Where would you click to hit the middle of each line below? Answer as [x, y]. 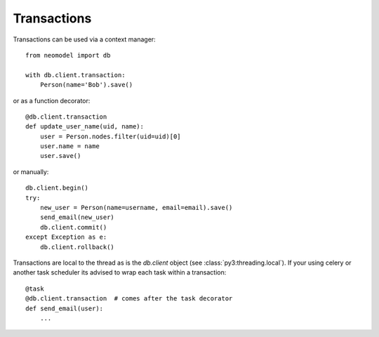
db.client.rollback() [77, 247]
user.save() [60, 156]
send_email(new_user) [77, 217]
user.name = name [69, 146]
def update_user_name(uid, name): [85, 127]
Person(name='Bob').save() [86, 85]
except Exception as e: [66, 237]
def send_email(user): [65, 308]
